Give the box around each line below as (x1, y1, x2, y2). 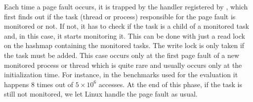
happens (4, 79, 29, 89)
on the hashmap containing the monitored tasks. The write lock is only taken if (4, 40, 245, 51)
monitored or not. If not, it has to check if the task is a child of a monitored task (4, 21, 249, 31)
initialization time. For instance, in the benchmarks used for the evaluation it (4, 69, 238, 80)
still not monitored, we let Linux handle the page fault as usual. (4, 89, 198, 99)
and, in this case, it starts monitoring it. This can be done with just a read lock (4, 30, 245, 41)
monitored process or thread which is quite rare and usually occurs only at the (4, 59, 242, 70)
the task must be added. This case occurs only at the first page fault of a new (4, 50, 240, 60)
